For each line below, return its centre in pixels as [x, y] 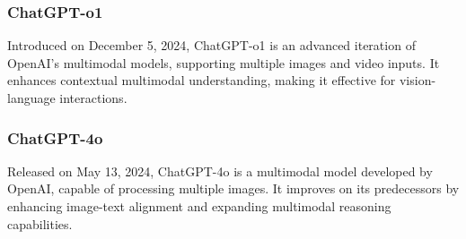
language [31, 98]
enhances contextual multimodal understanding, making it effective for [202, 80]
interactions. [93, 98]
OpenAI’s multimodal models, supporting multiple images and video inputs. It [224, 62]
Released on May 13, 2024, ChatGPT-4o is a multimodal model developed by [220, 171]
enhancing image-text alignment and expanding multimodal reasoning [199, 206]
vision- [418, 80]
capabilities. [40, 223]
